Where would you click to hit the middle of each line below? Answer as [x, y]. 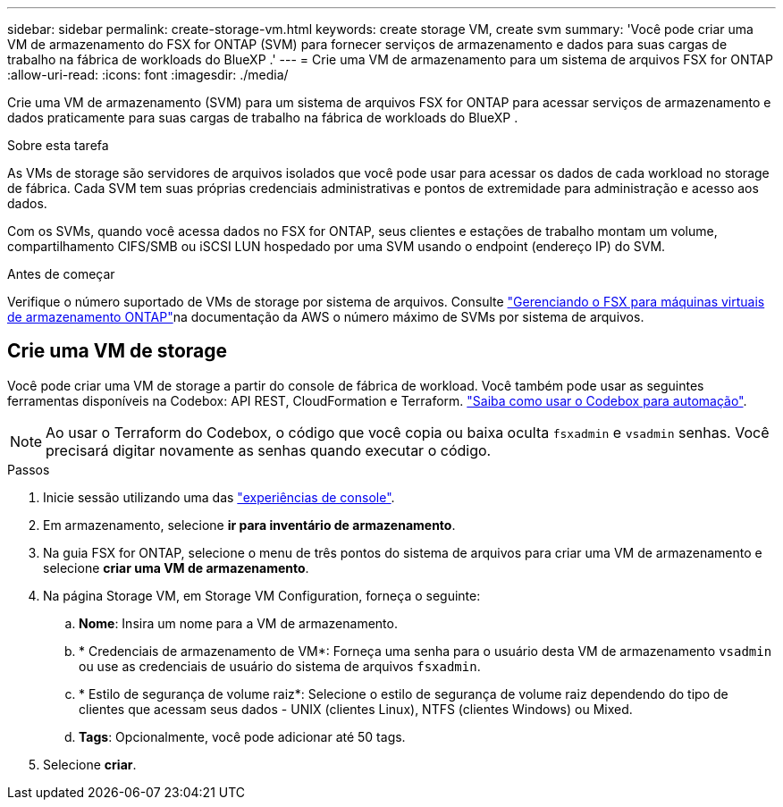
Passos [29, 469]
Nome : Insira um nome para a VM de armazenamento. [238, 623]
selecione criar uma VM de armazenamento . [176, 567]
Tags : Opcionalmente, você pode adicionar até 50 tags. [242, 736]
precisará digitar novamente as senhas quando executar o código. [269, 450]
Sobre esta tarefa [58, 145]
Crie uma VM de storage [118, 351]
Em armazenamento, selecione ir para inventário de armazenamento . [249, 525]
